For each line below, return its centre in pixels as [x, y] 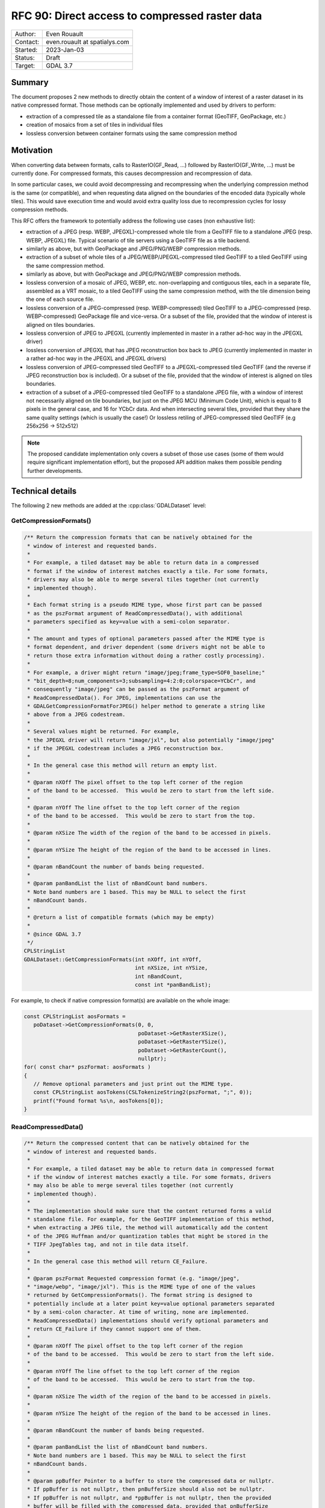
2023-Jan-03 [65, 49]
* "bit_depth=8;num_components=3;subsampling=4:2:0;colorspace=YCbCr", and [141, 681]
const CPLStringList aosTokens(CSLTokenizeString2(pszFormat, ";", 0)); [143, 1092]
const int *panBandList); [173, 984]
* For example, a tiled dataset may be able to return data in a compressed [143, 563]
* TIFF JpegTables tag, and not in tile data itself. [108, 1245]
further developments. [55, 470]
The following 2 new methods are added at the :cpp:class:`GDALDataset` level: [109, 505]
